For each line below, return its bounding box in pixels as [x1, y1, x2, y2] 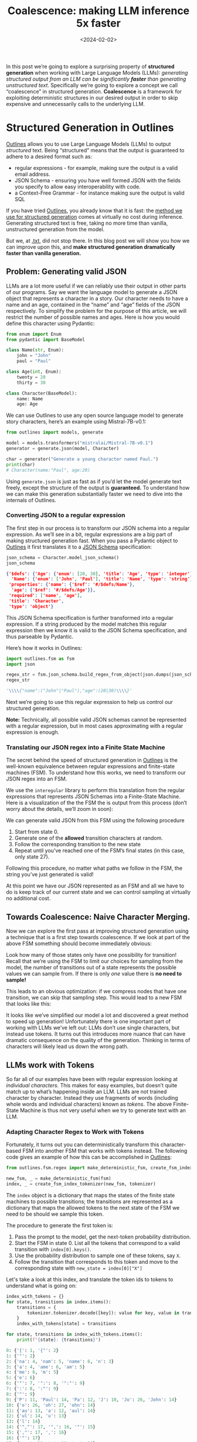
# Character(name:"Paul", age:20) [6, 467, 91, 473]
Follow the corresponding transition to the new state [14, 841, 141, 848]
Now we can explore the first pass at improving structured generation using [6, 927, 189, 934]
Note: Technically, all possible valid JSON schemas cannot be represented [6, 716, 186, 723]
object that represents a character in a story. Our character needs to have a [6, 295, 189, 302]
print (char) [6, 462, 35, 468]
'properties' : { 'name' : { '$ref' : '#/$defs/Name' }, [8, 582, 135, 588]
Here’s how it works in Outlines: [6, 644, 82, 651]
